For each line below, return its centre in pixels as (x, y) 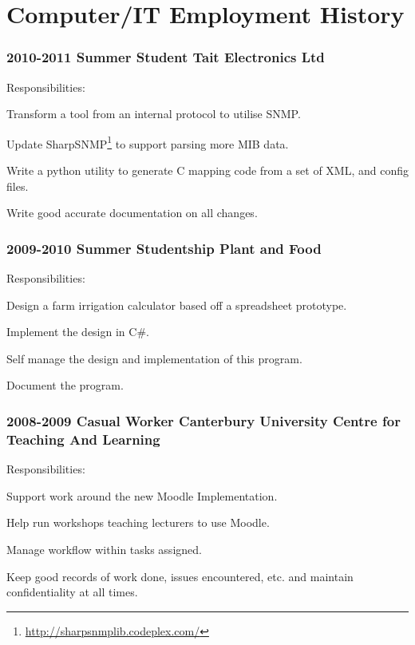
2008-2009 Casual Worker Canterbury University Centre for (204, 420)
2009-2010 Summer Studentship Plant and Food (164, 248)
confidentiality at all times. (72, 592)
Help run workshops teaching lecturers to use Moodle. (138, 522)
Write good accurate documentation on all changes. (132, 213)
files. (18, 186)
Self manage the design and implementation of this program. (154, 358)
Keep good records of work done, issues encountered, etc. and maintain (180, 576)
